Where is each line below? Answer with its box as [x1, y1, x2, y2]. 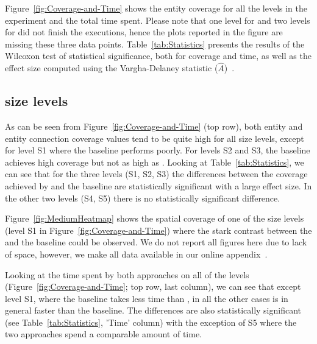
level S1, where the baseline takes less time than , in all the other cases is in [5, 292, 288, 304]
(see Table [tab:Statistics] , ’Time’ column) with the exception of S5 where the [5, 315, 297, 328]
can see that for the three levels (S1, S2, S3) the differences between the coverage [5, 167, 308, 180]
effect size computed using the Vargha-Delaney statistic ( [5, 61, 218, 74]
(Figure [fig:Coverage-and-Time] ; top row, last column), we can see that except [5, 280, 301, 293]
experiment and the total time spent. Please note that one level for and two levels [5, 13, 310, 26]
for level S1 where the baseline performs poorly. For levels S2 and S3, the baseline [5, 144, 310, 156]
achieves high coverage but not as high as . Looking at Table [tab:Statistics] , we [5, 155, 304, 168]
